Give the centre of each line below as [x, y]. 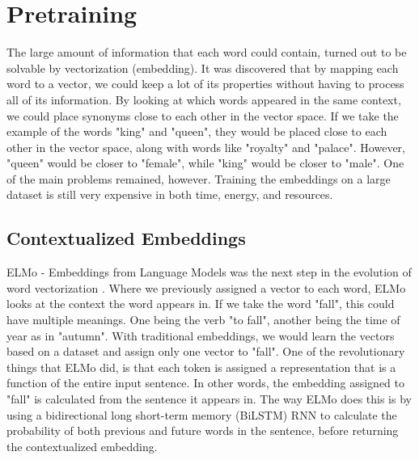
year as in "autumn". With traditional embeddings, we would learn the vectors [201, 335]
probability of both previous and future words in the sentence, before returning [203, 430]
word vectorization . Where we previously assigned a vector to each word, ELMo [206, 287]
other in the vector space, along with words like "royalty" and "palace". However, [206, 147]
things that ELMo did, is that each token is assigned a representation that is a [201, 367]
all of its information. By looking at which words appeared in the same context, [204, 99]
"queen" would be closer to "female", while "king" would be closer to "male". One [205, 163]
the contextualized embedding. [82, 446]
